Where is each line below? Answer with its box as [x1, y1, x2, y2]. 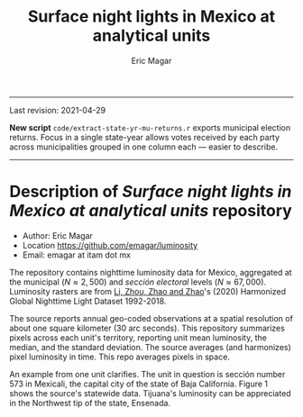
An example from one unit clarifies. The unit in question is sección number [9, 368, 286, 379]
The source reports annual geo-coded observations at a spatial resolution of [9, 313, 293, 323]
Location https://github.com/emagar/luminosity [22, 240, 198, 250]
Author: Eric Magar [22, 230, 93, 240]
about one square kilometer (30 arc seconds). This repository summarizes [9, 322, 286, 333]
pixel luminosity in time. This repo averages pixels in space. [9, 351, 230, 362]
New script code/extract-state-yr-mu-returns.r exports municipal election [9, 122, 291, 132]
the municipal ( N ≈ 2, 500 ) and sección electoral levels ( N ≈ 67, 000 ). [9, 276, 267, 287]
